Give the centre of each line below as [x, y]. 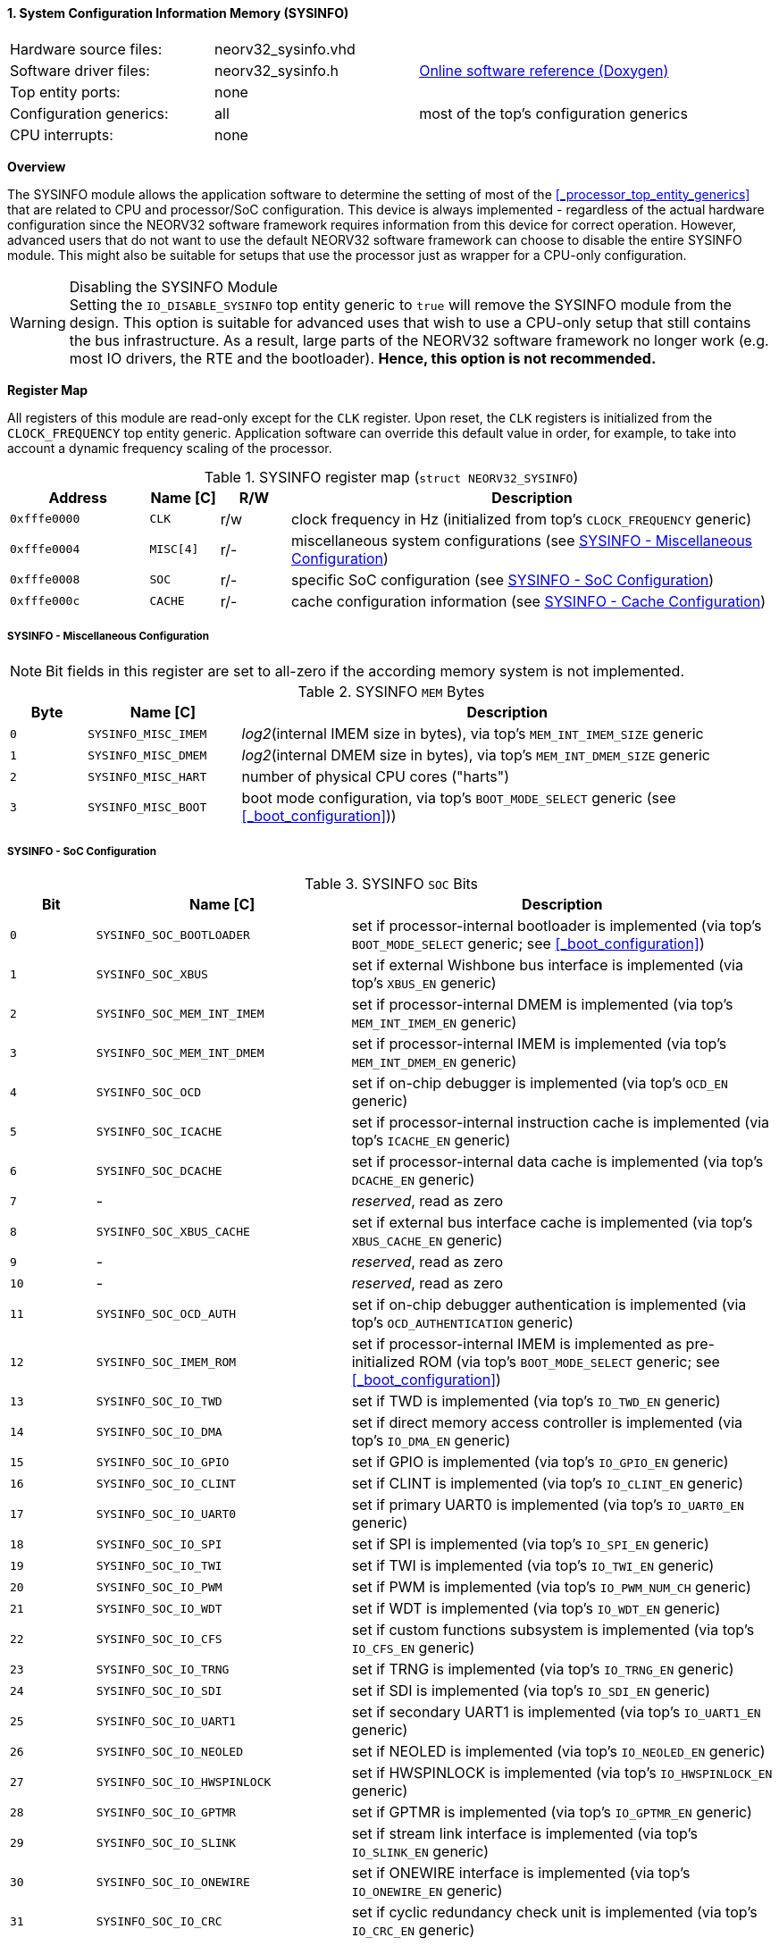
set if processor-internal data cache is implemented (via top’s [557, 1162]
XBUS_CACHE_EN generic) [427, 1241]
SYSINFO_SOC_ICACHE [159, 1131]
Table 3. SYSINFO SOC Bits [391, 884]
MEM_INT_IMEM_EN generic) [434, 1023]
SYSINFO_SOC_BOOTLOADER [173, 935]
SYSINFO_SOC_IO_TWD [159, 1401]
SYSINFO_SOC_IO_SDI [159, 1690]
